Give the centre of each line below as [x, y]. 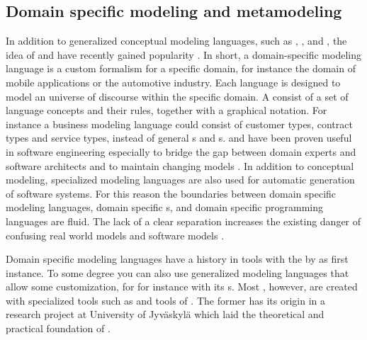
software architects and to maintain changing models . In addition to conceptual [180, 165]
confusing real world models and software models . [115, 235]
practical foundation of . [58, 328]
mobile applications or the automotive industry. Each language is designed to [173, 82]
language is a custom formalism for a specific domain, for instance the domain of [181, 68]
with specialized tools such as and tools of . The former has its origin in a [165, 300]
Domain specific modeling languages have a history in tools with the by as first [177, 259]
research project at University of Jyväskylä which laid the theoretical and [165, 314]
